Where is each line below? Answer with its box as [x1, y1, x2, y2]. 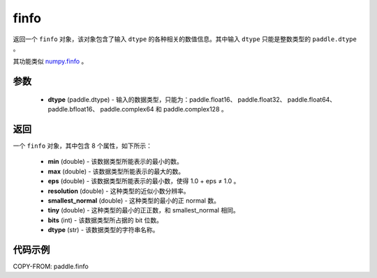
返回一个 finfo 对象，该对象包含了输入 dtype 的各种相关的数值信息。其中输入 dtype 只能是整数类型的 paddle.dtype [13, 35, 357, 43]
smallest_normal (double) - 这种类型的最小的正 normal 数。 [47, 196, 220, 205]
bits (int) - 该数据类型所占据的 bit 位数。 [47, 216, 163, 224]
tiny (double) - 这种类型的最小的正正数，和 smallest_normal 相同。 [47, 206, 240, 215]
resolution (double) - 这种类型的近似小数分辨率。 [47, 187, 190, 195]
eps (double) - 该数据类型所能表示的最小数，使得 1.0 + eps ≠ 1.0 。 [47, 177, 240, 185]
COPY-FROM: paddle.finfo [13, 262, 89, 271]
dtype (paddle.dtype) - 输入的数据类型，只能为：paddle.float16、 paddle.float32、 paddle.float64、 [47, 95, 337, 104]
